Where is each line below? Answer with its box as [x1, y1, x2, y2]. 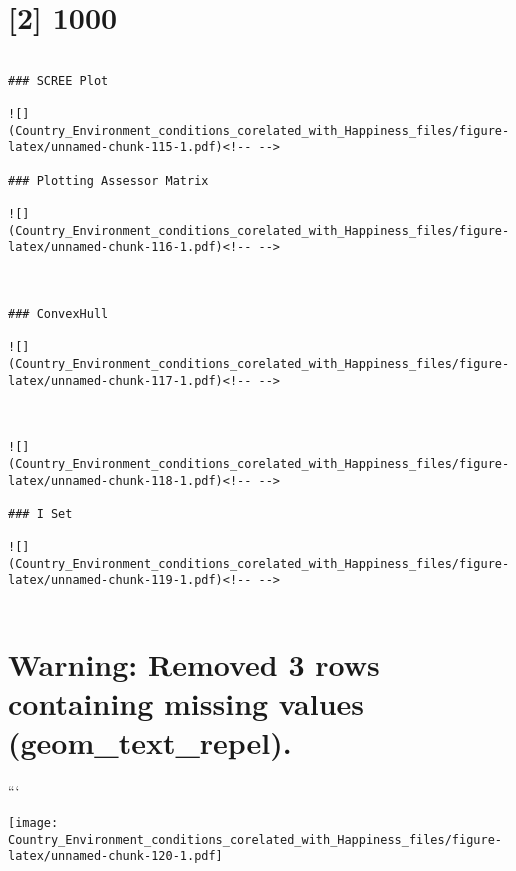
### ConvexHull [8, 306, 109, 321]
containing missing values [8, 683, 365, 724]
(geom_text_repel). [8, 722, 292, 763]
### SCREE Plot [8, 73, 109, 88]
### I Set [8, 506, 73, 521]
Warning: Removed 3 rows [8, 643, 380, 684]
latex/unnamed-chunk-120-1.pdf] [8, 849, 223, 864]
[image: [8, 815, 59, 830]
